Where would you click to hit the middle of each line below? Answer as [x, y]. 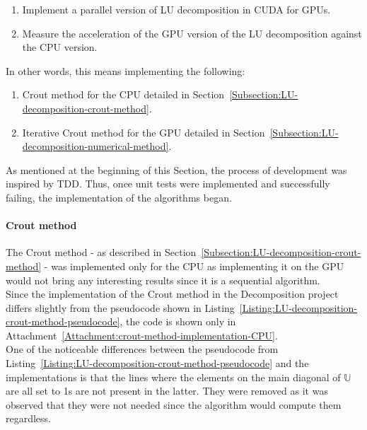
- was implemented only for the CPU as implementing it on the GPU [194, 266]
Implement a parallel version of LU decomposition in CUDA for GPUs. [176, 9]
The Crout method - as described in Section [101, 252]
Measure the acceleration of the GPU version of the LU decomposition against [192, 33]
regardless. [29, 418]
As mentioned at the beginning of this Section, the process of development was [176, 169]
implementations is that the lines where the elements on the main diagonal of [173, 377]
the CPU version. [60, 47]
